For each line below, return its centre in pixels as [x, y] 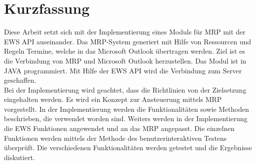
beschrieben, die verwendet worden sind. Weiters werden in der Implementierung [126, 118]
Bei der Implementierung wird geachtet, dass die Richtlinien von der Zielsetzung [125, 89]
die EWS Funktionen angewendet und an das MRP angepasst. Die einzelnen [119, 128]
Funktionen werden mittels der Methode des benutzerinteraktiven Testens [115, 138]
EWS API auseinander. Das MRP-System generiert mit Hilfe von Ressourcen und [128, 41]
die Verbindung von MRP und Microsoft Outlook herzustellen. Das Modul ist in [125, 60]
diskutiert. [19, 157]
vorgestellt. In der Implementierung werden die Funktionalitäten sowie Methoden [127, 109]
